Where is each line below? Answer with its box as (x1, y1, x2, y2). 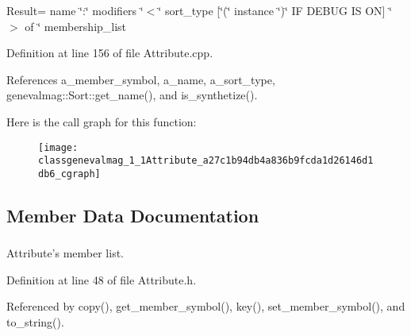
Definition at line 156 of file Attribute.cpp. (6, 44, 213, 61)
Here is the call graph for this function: (6, 113, 197, 129)
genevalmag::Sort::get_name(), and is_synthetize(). (6, 87, 258, 103)
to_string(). (6, 314, 64, 330)
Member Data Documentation (6, 203, 259, 227)
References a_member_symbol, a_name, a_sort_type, (6, 71, 275, 87)
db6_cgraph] (38, 168, 101, 180)
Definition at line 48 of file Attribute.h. (6, 271, 197, 288)
